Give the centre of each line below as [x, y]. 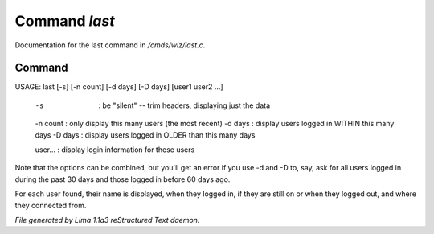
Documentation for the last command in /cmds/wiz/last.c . [110, 45]
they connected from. [51, 205]
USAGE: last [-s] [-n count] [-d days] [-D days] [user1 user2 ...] [119, 87]
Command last [65, 21]
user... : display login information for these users [115, 150]
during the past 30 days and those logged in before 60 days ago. [123, 179]
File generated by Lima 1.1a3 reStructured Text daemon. [107, 220]
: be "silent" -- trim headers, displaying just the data [184, 105]
